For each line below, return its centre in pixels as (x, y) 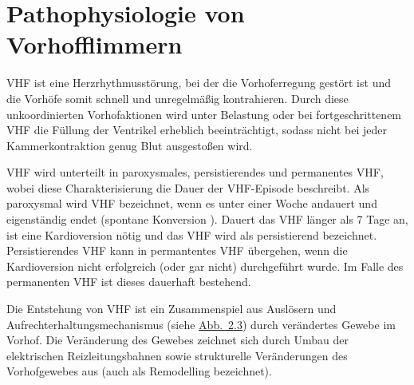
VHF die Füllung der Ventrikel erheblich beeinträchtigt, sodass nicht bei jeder (197, 130)
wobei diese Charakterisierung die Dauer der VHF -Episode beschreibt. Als (188, 187)
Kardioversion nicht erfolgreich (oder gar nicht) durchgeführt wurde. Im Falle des (205, 266)
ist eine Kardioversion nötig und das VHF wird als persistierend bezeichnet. (192, 234)
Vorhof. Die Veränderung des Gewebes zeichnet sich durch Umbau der (177, 340)
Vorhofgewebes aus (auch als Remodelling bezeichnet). (139, 371)
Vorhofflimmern (95, 44)
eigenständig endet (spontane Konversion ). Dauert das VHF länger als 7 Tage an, (207, 219)
